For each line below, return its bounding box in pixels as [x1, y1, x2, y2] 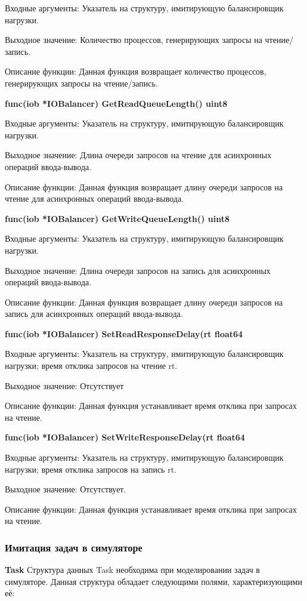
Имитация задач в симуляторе [5, 540, 142, 554]
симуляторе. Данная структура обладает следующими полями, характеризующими [5, 575, 302, 587]
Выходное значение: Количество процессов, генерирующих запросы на [5, 33, 262, 46]
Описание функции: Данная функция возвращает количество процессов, [5, 65, 266, 78]
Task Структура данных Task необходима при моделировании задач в [5, 563, 260, 576]
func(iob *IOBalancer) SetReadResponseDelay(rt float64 [5, 327, 243, 340]
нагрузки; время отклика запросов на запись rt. [5, 463, 176, 475]
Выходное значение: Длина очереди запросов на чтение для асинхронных [5, 149, 272, 161]
